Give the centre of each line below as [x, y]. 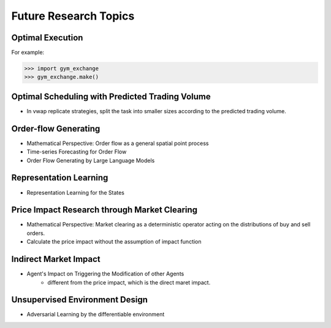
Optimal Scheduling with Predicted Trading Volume [111, 96]
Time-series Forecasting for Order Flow [77, 152]
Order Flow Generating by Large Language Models [91, 160]
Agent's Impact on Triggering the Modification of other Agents [105, 274]
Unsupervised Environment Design [80, 300]
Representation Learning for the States [76, 192]
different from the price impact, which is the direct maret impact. [129, 282]
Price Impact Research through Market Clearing [105, 210]
